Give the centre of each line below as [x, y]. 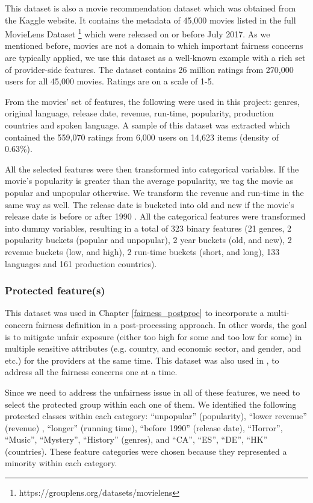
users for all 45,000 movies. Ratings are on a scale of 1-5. [110, 81]
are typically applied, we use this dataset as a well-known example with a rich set [155, 58]
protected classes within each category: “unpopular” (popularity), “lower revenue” [156, 416]
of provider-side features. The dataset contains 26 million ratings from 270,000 [149, 69]
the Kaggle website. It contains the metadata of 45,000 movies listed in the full [150, 20]
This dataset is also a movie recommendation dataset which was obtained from [150, 8]
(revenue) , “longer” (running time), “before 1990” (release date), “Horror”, [144, 427]
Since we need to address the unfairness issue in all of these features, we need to [153, 392]
